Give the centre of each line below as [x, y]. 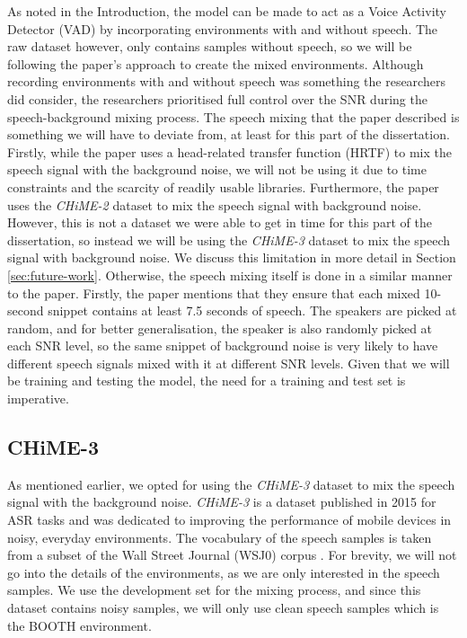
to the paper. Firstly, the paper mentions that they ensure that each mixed [214, 292]
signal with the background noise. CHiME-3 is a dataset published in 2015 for [222, 502]
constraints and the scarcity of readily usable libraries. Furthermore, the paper [223, 186]
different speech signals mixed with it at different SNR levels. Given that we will [229, 363]
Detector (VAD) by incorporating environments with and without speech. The [223, 28]
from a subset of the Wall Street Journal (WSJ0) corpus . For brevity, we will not [232, 555]
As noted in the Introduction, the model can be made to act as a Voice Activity [227, 11]
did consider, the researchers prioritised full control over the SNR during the [217, 98]
